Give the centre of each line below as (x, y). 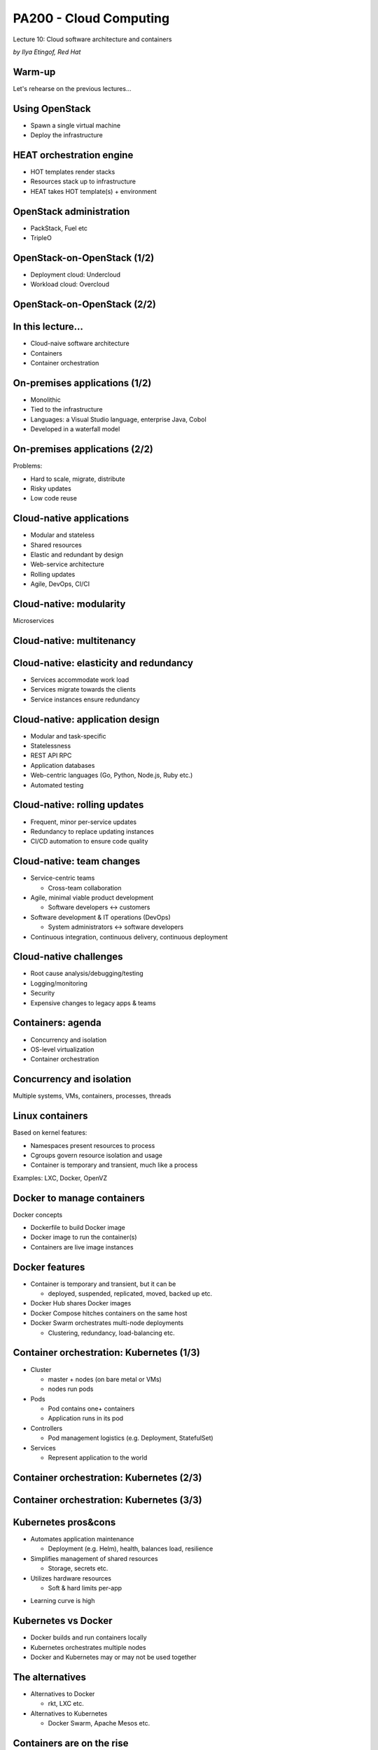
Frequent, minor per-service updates (83, 822)
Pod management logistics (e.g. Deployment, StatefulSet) (131, 1438)
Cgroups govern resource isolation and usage (96, 1155)
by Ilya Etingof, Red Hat (47, 52)
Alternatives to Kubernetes (69, 1713)
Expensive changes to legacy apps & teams (93, 1003)
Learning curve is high (63, 1601)
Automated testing (57, 785)
